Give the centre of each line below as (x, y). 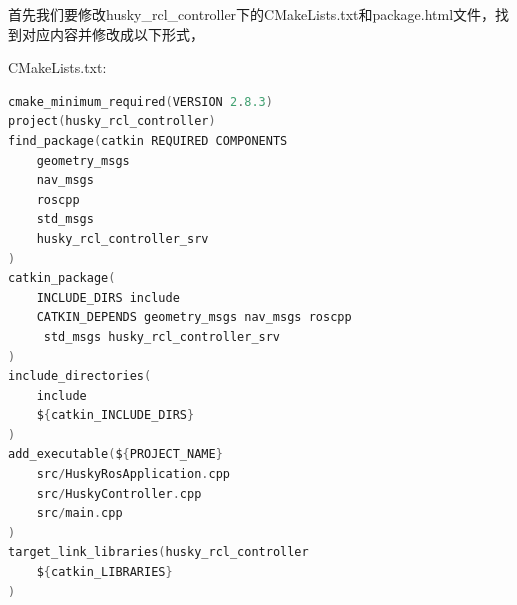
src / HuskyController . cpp (119, 493)
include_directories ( (80, 376)
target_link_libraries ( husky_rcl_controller (158, 552)
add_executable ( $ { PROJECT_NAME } (115, 454)
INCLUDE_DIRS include (108, 297)
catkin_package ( (62, 278)
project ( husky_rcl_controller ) (112, 121)
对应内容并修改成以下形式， (112, 33)
